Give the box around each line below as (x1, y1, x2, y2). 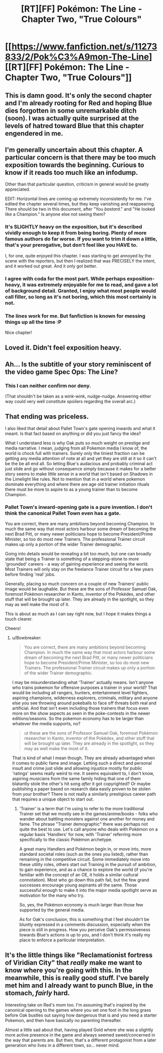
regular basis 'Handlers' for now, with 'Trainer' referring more (19, 832, 142, 837)
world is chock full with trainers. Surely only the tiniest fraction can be (5, 450, 145, 456)
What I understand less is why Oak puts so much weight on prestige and (5, 440, 150, 446)
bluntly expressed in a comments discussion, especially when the (19, 921, 150, 928)
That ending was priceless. (5, 413, 89, 421)
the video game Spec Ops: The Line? (5, 368, 118, 376)
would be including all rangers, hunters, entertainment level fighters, (12, 690, 149, 696)
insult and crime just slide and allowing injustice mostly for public (12, 766, 142, 771)
